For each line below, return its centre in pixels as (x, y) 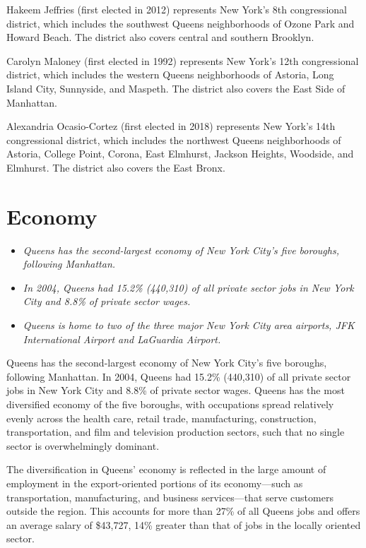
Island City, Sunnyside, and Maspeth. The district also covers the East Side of (176, 88)
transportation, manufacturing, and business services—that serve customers (170, 497)
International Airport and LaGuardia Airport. (122, 339)
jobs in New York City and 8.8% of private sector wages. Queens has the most (176, 390)
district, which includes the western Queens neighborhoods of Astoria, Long (170, 75)
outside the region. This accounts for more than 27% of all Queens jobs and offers (183, 511)
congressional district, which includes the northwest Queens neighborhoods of (174, 139)
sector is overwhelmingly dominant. (83, 445)
